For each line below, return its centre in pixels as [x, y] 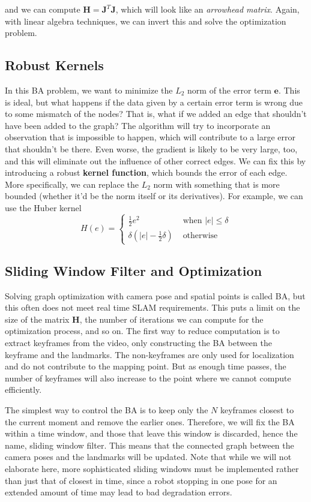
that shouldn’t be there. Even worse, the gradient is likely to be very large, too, [151, 148]
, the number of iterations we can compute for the [171, 319]
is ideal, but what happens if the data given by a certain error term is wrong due [154, 102]
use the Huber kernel [43, 207]
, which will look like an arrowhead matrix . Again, [207, 9]
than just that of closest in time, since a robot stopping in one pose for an [141, 480]
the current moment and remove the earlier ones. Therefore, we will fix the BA [150, 421]
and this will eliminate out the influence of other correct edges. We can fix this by [155, 160]
